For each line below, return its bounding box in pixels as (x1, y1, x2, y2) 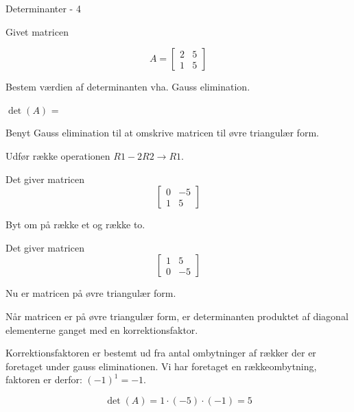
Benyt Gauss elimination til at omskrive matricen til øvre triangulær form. (5, 125, 319, 140)
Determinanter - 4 (5, 1, 81, 15)
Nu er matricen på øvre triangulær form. (5, 286, 176, 300)
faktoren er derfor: (5, 372, 82, 387)
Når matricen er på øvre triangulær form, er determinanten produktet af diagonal (5, 308, 349, 323)
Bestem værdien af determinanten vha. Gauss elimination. (5, 80, 250, 94)
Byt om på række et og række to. (5, 217, 145, 232)
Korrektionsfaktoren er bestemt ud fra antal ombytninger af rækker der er (5, 346, 316, 360)
